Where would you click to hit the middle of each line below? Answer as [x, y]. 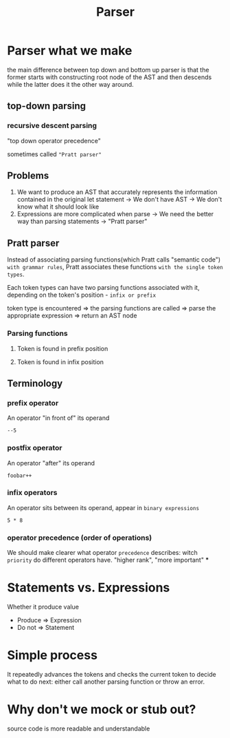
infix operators [32, 493]
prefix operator [33, 403]
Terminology [35, 383]
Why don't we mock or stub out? [102, 709]
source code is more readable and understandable [79, 728]
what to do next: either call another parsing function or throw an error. [106, 682]
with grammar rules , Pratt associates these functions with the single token [115, 267]
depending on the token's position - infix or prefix [82, 295]
